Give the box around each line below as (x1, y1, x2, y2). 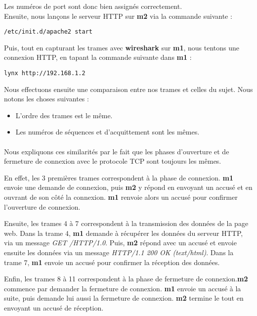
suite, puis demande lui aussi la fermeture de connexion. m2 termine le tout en (4, 293, 244, 303)
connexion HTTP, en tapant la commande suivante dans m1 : (4, 52, 192, 62)
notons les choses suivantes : (4, 93, 89, 104)
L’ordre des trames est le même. (15, 110, 113, 120)
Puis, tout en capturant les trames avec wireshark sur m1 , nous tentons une (4, 42, 240, 52)
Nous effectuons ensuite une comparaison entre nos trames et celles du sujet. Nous (4, 84, 253, 94)
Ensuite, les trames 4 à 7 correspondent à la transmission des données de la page (4, 218, 249, 228)
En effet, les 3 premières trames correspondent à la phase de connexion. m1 (4, 172, 233, 182)
